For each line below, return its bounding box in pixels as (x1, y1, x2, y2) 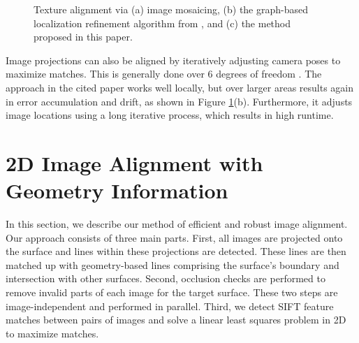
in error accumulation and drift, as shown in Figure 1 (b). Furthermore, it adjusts (6, 94, 353, 108)
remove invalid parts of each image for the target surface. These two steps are (6, 285, 338, 300)
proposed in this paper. (34, 29, 133, 44)
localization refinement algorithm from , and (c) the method (34, 15, 291, 30)
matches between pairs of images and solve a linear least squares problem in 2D (6, 312, 346, 327)
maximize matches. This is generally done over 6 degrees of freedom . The (6, 66, 322, 81)
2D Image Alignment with (6, 148, 263, 177)
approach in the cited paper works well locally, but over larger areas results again (6, 80, 354, 94)
